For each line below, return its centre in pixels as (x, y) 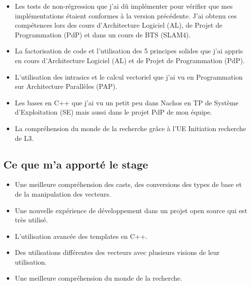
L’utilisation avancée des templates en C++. (81, 236)
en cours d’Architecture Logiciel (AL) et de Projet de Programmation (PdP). (130, 60)
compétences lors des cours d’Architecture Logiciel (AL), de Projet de (119, 25)
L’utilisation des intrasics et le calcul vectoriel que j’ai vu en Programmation (129, 76)
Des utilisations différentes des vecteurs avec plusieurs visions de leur (117, 252)
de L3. (24, 138)
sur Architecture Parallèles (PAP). (66, 86)
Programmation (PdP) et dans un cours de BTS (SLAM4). (103, 34)
